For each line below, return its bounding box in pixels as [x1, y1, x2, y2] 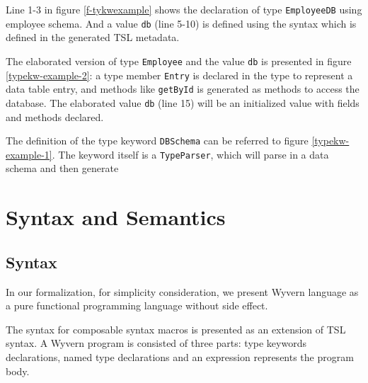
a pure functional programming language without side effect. [6, 298, 268, 313]
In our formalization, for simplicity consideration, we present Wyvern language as [6, 284, 359, 299]
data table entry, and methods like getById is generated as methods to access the [6, 81, 360, 96]
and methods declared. [6, 109, 104, 124]
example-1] [6, 147, 52, 161]
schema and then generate [6, 161, 119, 176]
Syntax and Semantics [6, 202, 226, 231]
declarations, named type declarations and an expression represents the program [6, 349, 354, 364]
